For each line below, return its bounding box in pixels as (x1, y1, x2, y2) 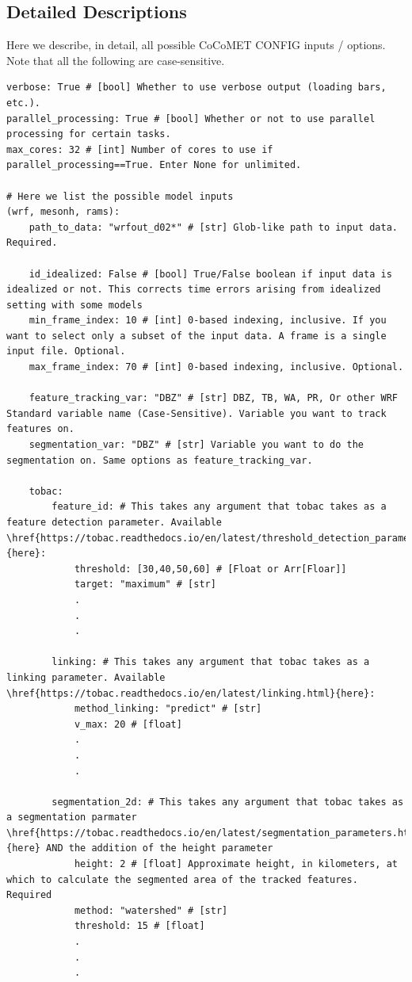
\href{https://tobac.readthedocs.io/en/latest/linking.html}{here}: (6, 687, 376, 699)
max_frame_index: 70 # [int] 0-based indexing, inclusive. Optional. (29, 361, 404, 373)
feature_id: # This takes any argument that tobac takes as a (51, 501, 387, 513)
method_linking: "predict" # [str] (74, 703, 262, 715)
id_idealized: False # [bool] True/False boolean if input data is (29, 268, 392, 280)
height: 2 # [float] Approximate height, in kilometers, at (74, 858, 398, 870)
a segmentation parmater (6, 812, 137, 823)
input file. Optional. (6, 346, 126, 357)
